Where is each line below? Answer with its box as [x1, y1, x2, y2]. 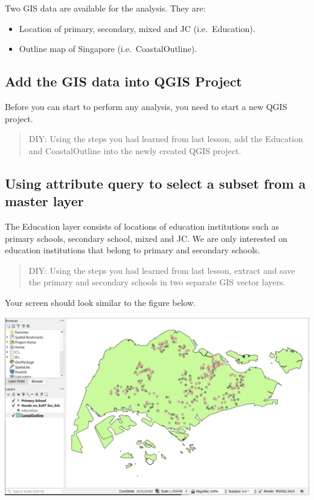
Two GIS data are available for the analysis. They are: [5, 2, 206, 14]
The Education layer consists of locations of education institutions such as [5, 219, 279, 232]
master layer [5, 192, 84, 210]
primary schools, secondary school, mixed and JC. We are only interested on [5, 232, 287, 244]
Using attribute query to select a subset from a [5, 174, 306, 192]
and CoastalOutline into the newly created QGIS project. [28, 144, 242, 157]
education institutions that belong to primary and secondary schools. [5, 244, 260, 256]
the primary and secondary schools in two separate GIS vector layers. [28, 276, 286, 288]
